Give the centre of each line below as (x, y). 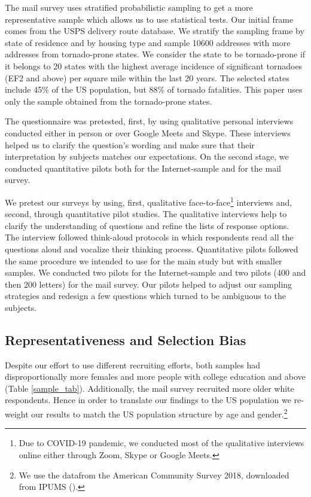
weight (17, 414)
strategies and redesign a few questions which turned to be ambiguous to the (145, 296)
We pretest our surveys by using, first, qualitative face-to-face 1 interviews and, (149, 201)
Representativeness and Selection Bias (126, 339)
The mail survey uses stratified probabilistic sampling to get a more (129, 7)
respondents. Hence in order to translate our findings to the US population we (148, 400)
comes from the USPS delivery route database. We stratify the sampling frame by (155, 31)
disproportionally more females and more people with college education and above (155, 376)
